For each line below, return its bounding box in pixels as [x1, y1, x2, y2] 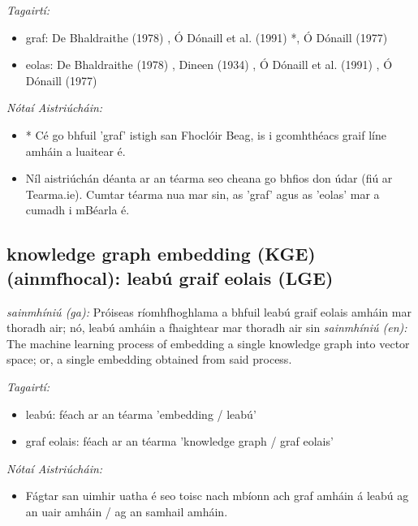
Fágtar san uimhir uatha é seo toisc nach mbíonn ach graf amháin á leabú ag [25, 487, 409, 504]
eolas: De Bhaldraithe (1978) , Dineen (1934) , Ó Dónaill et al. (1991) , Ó [25, 56, 393, 73]
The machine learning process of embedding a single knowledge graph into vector [6, 334, 410, 351]
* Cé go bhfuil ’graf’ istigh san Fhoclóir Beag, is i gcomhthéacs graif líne [25, 126, 386, 143]
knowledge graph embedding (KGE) [6, 241, 316, 266]
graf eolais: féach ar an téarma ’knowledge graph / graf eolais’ [25, 433, 334, 450]
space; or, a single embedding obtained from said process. [6, 351, 292, 368]
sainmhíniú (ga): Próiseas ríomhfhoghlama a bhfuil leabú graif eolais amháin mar [6, 303, 412, 320]
